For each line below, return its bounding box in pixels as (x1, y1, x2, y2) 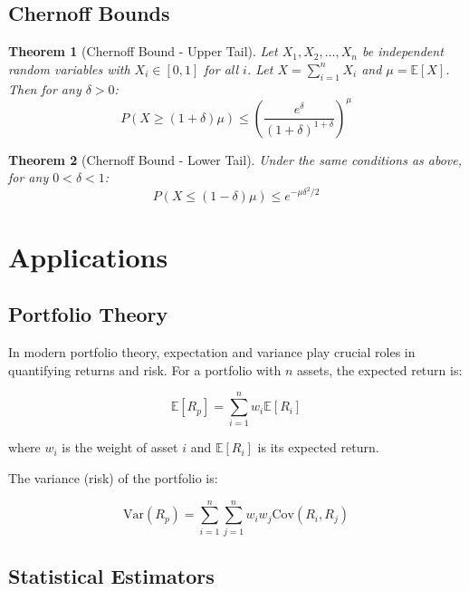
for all (204, 59, 239, 78)
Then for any (8, 79, 81, 98)
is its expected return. (257, 438, 379, 457)
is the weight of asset (62, 438, 178, 457)
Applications (8, 237, 168, 275)
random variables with (8, 59, 130, 78)
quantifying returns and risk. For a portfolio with (8, 360, 282, 379)
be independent (361, 42, 444, 61)
